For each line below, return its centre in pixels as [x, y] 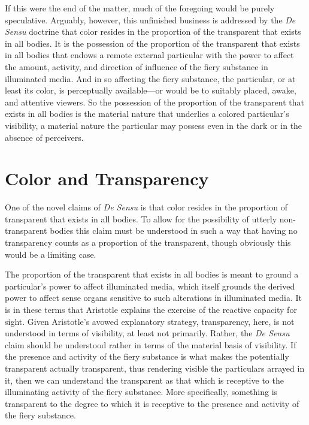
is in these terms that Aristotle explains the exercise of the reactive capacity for [151, 309]
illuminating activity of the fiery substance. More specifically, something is [141, 392]
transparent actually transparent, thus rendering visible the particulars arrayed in [155, 368]
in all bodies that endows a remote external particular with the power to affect [149, 55]
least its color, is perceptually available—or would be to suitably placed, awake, [151, 90]
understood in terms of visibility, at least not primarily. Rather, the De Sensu [147, 333]
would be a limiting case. [51, 254]
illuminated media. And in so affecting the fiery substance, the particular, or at [150, 78]
